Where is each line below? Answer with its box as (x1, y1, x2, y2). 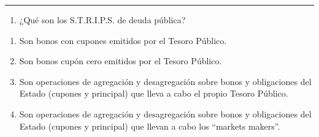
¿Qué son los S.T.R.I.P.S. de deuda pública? (19, 13, 186, 26)
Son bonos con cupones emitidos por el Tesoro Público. (19, 34, 227, 46)
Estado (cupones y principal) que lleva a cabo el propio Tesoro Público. (19, 87, 288, 100)
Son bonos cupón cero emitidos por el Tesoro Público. (19, 54, 222, 67)
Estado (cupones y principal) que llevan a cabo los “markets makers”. (19, 119, 280, 132)
